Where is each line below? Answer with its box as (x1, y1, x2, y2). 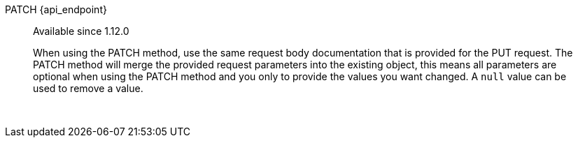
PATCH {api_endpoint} (5, 3, 107, 15)
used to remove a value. (33, 82, 143, 94)
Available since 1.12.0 (33, 25, 129, 37)
